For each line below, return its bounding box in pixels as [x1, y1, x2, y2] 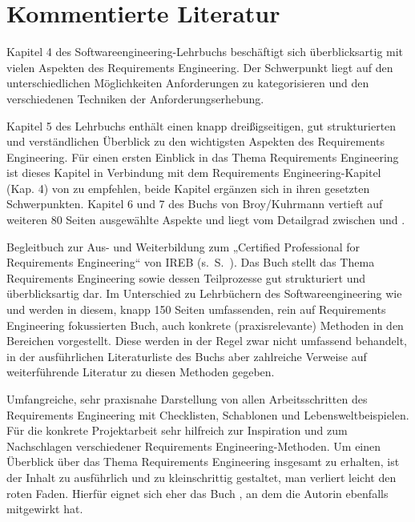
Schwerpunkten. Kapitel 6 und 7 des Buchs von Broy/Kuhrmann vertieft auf [6, 195, 383, 212]
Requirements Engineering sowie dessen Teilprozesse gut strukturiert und [6, 269, 365, 286]
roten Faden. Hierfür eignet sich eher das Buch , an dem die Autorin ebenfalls [6, 484, 389, 501]
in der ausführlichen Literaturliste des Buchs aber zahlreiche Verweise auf [6, 347, 367, 364]
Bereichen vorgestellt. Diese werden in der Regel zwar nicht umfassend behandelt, [6, 332, 407, 349]
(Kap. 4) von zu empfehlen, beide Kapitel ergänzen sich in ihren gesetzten [6, 179, 370, 196]
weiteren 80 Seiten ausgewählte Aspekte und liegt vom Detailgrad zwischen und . [6, 211, 405, 228]
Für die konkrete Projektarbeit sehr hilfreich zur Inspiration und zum [6, 422, 348, 439]
